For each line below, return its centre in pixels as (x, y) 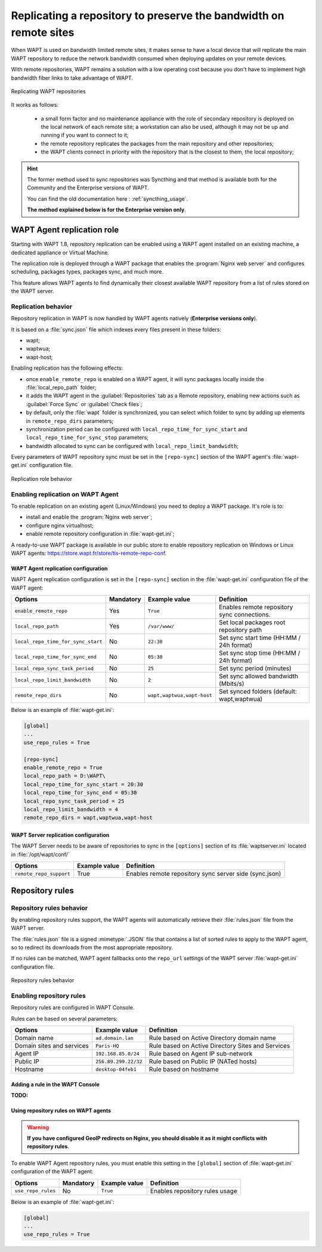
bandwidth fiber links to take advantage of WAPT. (72, 78)
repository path (240, 630)
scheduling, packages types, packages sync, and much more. (87, 272)
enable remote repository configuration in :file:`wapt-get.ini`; (100, 534)
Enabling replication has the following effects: (67, 368)
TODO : (20, 1095)
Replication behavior (42, 306)
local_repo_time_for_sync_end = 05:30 (80, 793)
